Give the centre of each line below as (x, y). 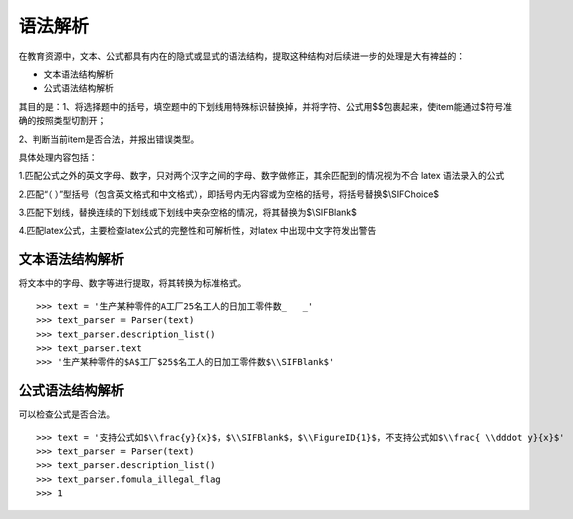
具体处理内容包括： (58, 157)
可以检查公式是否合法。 (66, 414)
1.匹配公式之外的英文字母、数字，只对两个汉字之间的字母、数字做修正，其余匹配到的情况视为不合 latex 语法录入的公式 (261, 176)
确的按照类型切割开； (62, 121)
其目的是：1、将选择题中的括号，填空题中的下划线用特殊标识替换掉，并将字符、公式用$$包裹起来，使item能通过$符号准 (265, 106)
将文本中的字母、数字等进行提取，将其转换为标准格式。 (132, 283)
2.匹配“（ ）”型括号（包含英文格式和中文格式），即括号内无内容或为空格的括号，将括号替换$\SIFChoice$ (229, 194)
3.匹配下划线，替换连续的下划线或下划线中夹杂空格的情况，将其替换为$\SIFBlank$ (187, 212)
